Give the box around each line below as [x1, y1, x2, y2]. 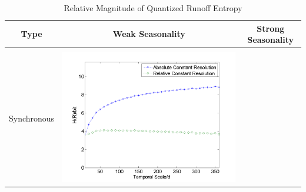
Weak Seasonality [112, 28, 185, 40]
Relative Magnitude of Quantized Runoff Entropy [64, 2, 242, 14]
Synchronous [9, 112, 55, 124]
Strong [257, 22, 285, 34]
